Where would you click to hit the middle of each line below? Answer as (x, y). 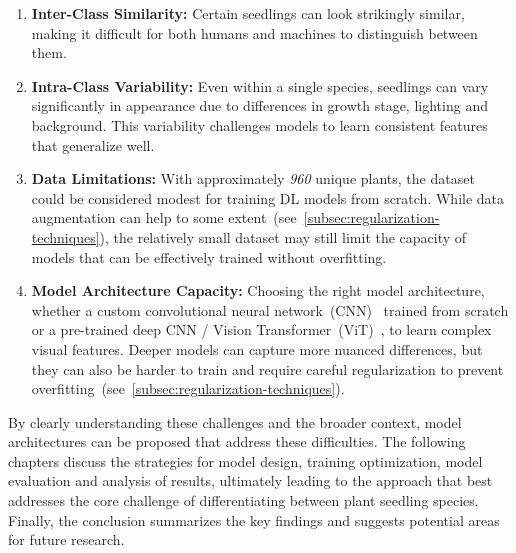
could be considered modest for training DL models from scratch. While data (268, 197)
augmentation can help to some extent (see (164, 217)
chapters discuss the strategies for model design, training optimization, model (245, 460)
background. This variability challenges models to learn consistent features (259, 124)
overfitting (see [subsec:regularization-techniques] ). (188, 388)
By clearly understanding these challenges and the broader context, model (235, 421)
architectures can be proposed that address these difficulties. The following (237, 441)
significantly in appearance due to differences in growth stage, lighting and (259, 105)
